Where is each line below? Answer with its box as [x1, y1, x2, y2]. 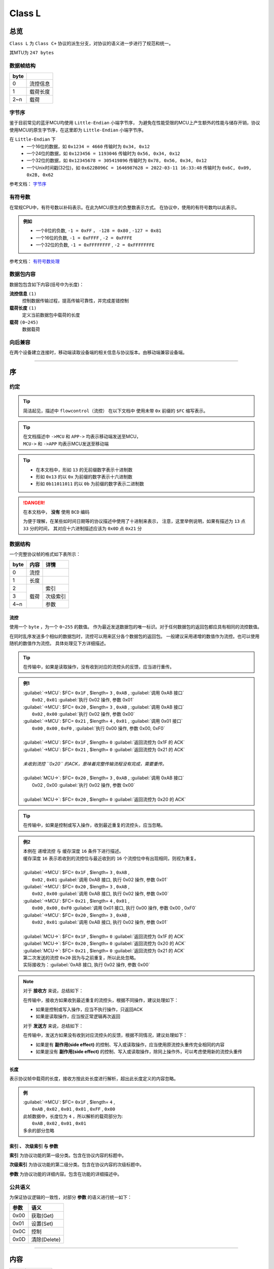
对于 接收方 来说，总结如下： [23, 988, 84, 994]
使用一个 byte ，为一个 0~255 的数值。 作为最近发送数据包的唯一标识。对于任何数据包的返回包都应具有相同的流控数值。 [9, 624, 262, 630]
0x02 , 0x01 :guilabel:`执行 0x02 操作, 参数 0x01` [32, 697, 134, 703]
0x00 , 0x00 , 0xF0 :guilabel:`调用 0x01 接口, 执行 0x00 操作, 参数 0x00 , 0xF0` [32, 905, 197, 911]
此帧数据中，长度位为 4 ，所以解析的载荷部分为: [23, 1113, 123, 1119]
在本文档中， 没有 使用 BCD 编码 [23, 509, 90, 515]
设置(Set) [31, 1220, 53, 1227]
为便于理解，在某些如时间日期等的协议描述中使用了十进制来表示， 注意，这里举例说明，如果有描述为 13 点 [23, 518, 246, 524]
